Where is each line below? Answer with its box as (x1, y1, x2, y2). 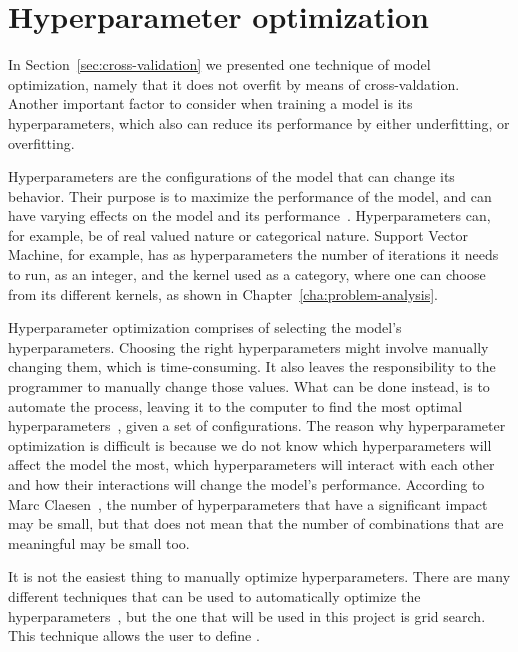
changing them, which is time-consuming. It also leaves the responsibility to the (8, 356, 496, 377)
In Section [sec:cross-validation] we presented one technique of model (8, 54, 431, 75)
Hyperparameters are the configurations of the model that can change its (8, 166, 455, 187)
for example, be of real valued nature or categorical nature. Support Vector (8, 224, 469, 245)
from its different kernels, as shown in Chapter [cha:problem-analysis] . (8, 283, 439, 304)
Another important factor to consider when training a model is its (8, 93, 413, 114)
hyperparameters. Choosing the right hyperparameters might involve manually (8, 336, 489, 357)
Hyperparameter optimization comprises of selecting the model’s (8, 317, 402, 338)
